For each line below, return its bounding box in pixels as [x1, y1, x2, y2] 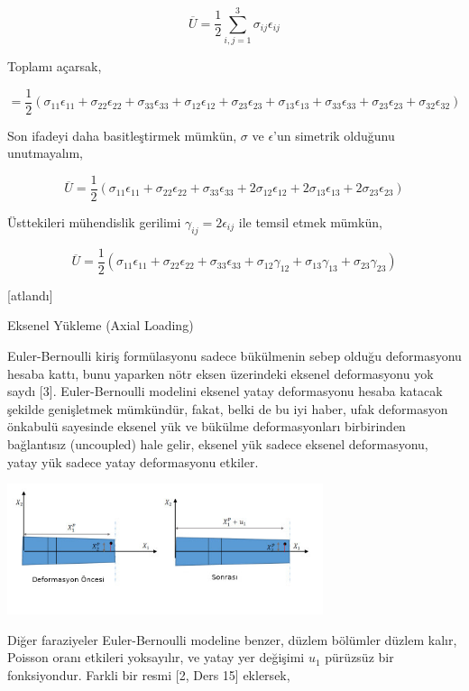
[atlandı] [7, 285, 53, 304]
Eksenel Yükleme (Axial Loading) [7, 316, 194, 335]
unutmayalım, [7, 143, 84, 162]
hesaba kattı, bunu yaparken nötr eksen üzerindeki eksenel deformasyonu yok [7, 364, 434, 382]
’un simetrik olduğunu [273, 125, 395, 144]
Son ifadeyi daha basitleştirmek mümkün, [7, 125, 237, 144]
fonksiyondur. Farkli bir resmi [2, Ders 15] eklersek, [7, 665, 290, 684]
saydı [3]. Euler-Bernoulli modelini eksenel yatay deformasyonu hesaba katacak [7, 382, 443, 401]
